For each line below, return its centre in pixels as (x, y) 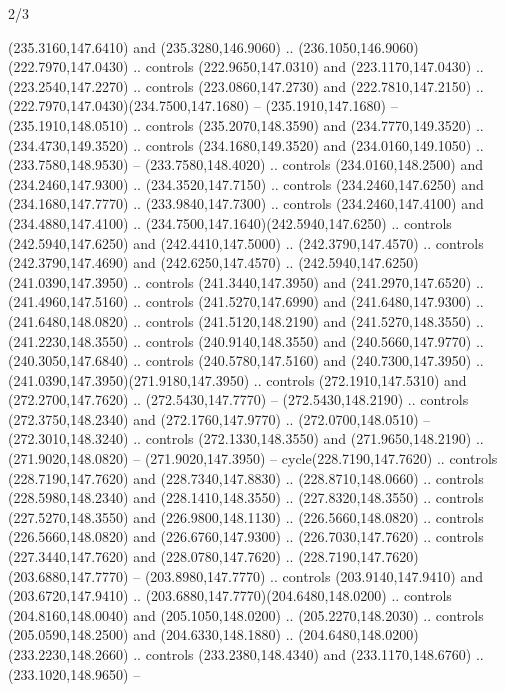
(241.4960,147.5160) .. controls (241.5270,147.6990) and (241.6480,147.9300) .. (246, 301)
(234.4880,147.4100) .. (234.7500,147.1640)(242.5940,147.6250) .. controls (230, 222)
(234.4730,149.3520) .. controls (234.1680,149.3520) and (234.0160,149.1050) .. (246, 144)
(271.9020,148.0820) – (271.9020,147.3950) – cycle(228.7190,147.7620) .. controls (253, 458)
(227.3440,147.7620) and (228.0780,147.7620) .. (151, 556)
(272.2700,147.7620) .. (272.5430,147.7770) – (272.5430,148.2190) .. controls (238, 399)
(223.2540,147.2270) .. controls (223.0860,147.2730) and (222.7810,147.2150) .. (246, 85)
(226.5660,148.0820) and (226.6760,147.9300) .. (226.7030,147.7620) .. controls (246, 536)
